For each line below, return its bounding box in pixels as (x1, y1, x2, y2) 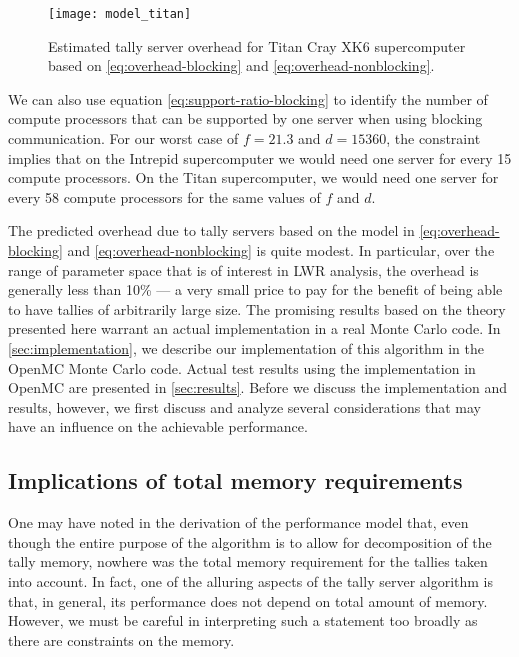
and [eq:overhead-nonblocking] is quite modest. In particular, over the (67, 240, 495, 260)
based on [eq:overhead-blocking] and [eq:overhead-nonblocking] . (48, 55, 435, 76)
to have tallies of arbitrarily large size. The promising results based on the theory (8, 298, 506, 319)
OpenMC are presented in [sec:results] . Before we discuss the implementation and (8, 377, 508, 398)
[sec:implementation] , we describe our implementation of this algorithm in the (8, 337, 484, 358)
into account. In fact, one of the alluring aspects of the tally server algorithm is (8, 570, 494, 591)
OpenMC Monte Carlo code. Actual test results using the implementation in (8, 357, 476, 378)
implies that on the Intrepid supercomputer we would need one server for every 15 (8, 147, 512, 168)
